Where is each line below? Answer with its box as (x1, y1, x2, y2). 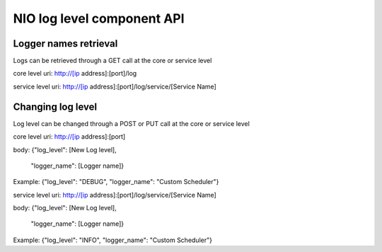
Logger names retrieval (13, 38, 118, 50)
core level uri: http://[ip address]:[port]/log (13, 69, 137, 78)
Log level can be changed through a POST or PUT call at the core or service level (13, 119, 250, 127)
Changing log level (13, 101, 98, 113)
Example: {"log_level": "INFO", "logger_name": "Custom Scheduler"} (13, 236, 212, 244)
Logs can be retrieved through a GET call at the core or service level (13, 57, 212, 65)
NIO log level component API (13, 11, 185, 26)
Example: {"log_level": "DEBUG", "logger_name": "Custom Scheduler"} (13, 178, 219, 186)
